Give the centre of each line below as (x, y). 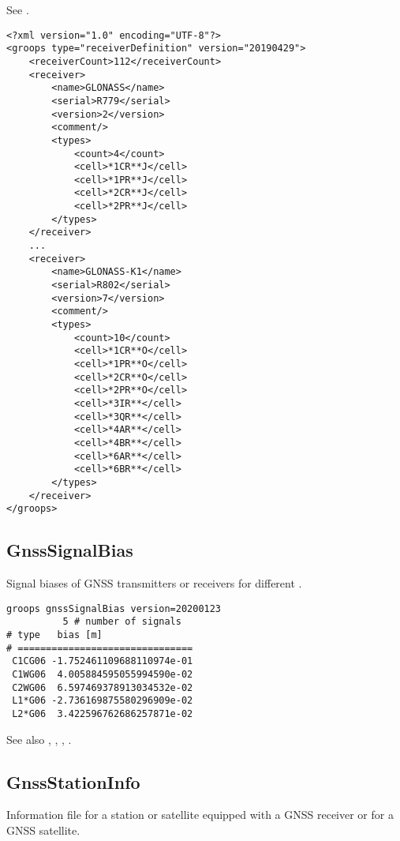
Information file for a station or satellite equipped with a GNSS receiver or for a (200, 815)
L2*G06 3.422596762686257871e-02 (103, 713)
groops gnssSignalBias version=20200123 (114, 608)
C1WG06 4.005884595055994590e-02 (103, 674)
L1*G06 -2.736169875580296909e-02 (103, 701)
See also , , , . (39, 739)
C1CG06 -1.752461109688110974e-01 (103, 661)
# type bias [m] (54, 635)
